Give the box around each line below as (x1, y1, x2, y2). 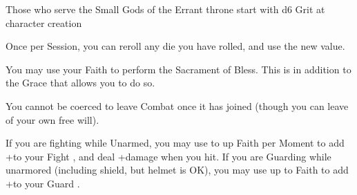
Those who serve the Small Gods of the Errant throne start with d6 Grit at (6, 2, 325, 16)
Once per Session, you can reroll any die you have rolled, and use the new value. (6, 39, 345, 53)
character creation (6, 15, 82, 30)
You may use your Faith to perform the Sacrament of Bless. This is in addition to (6, 62, 351, 76)
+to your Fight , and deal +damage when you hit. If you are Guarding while (6, 149, 331, 163)
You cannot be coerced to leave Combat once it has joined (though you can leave (6, 98, 349, 113)
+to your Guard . (6, 176, 80, 190)
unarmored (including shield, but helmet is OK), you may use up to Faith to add (6, 162, 349, 177)
